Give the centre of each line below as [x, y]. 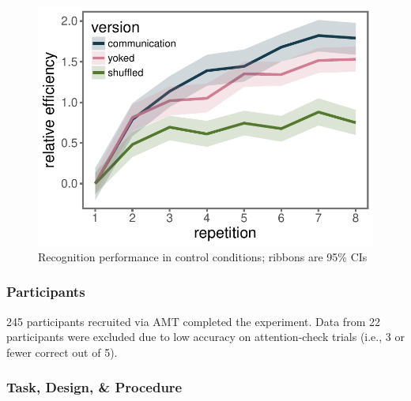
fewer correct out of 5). [62, 352]
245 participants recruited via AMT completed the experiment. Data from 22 [193, 321]
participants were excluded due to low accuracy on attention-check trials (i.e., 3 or [205, 337]
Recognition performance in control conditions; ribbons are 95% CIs [203, 256]
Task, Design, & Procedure [94, 387]
